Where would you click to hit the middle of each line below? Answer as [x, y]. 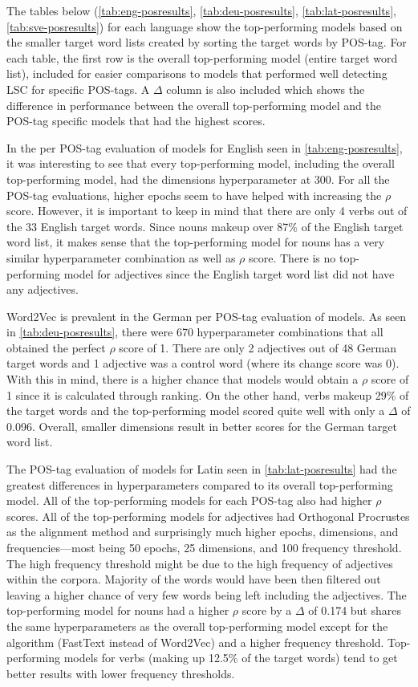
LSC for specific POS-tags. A [78, 89]
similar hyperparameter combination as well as [121, 257]
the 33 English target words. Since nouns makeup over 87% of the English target [205, 226]
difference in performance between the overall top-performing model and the [194, 105]
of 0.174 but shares [355, 610]
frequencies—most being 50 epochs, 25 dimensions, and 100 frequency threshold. [204, 547]
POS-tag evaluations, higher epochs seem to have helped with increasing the [194, 195]
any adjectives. [43, 289]
